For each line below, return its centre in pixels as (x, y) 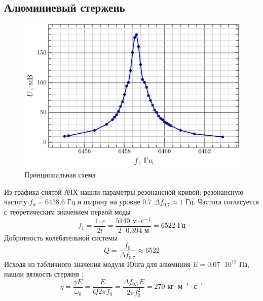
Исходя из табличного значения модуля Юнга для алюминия (97, 264)
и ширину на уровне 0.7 (115, 202)
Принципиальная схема (60, 175)
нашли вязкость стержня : (44, 274)
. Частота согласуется (226, 202)
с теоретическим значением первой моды (67, 211)
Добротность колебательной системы (61, 237)
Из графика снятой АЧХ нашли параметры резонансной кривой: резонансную (124, 191)
